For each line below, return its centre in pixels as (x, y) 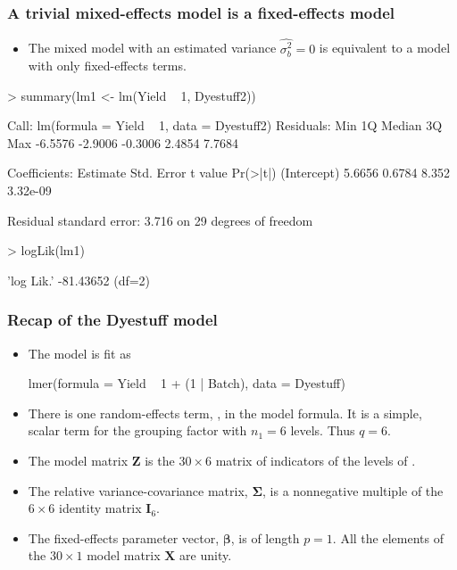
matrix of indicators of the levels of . (316, 461)
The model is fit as (79, 353)
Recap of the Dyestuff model (112, 320)
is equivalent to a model (385, 48)
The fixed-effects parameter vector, (124, 537)
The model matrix (78, 461)
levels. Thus (323, 430)
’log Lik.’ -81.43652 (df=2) (79, 280)
